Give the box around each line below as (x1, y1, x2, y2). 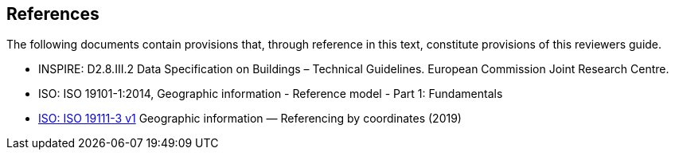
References (6, 4, 99, 24)
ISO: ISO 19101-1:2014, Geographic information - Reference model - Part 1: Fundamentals (38, 87, 503, 101)
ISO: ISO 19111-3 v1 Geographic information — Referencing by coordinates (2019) (38, 111, 462, 126)
